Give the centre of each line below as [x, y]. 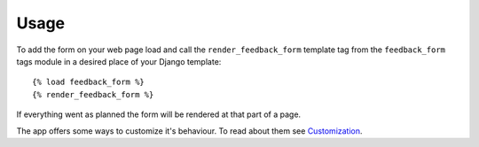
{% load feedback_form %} [89, 82]
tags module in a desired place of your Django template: [119, 61]
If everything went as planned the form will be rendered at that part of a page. [159, 114]
